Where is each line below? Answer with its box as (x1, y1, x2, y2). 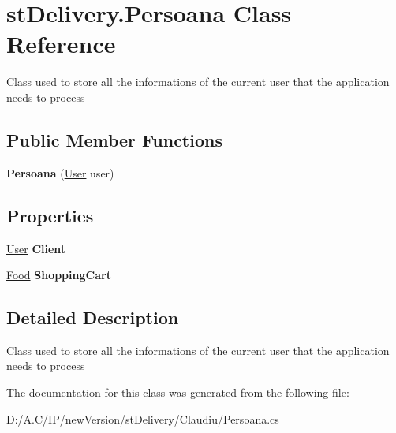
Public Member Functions (6, 127, 222, 151)
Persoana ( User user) (6, 164, 114, 181)
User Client (6, 240, 66, 256)
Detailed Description (6, 305, 179, 330)
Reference (6, 28, 116, 60)
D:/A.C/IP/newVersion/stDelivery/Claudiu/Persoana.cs (6, 410, 279, 427)
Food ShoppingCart (6, 267, 111, 283)
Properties (6, 203, 94, 227)
